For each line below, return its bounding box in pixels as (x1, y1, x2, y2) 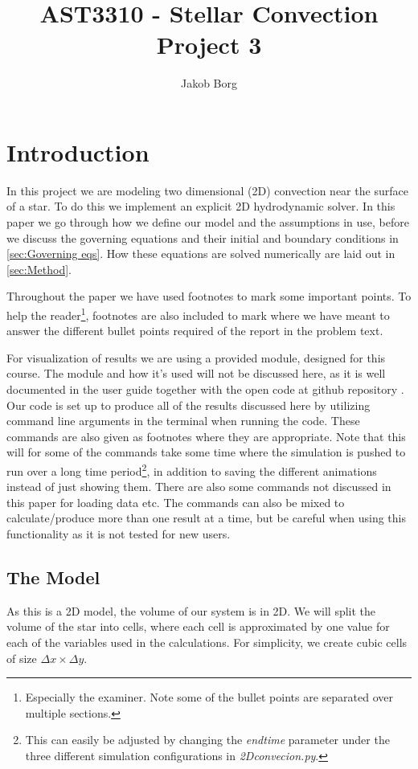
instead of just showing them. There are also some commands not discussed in (6, 478, 391, 495)
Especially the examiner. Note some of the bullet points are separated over (25, 689, 393, 706)
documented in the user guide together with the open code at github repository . (6, 381, 404, 398)
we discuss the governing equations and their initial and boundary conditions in (6, 229, 399, 246)
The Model (6, 565, 100, 590)
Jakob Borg (180, 75, 238, 92)
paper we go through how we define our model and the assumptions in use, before (6, 214, 409, 231)
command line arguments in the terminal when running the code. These (6, 412, 360, 429)
